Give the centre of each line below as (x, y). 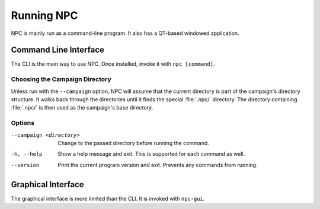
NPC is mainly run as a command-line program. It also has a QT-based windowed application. (125, 33)
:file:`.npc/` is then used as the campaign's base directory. (82, 108)
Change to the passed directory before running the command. (134, 143)
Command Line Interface (58, 50)
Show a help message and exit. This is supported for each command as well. (151, 154)
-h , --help (27, 154)
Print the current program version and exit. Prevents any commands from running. (158, 165)
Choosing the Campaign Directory (61, 79)
